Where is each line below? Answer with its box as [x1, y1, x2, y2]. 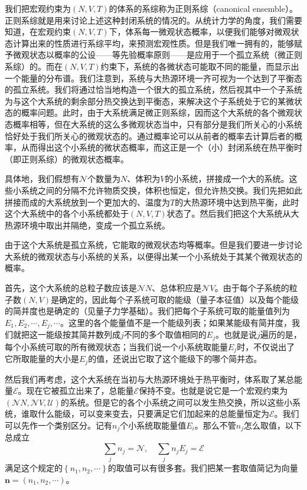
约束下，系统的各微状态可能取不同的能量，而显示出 [100, 60, 299, 72]
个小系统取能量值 [120, 419, 187, 432]
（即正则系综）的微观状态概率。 [5, 152, 129, 165]
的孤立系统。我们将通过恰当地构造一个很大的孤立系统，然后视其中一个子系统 [5, 83, 302, 96]
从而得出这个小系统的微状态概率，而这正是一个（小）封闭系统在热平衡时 [21, 141, 302, 153]
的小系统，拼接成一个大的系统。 [165, 172, 289, 185]
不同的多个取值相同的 [123, 328, 207, 341]
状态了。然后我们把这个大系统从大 [166, 207, 299, 220]
